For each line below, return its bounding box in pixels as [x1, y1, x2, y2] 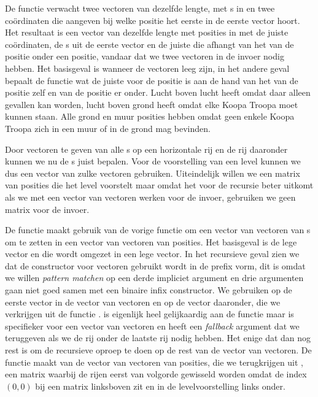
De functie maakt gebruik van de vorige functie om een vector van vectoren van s [5, 223, 311, 236]
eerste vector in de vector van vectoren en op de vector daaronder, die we [5, 295, 281, 308]
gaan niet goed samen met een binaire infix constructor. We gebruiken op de [5, 283, 292, 296]
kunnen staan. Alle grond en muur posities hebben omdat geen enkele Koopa [5, 110, 295, 123]
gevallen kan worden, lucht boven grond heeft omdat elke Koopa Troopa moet [5, 98, 298, 110]
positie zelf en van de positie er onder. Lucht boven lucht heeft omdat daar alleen [5, 86, 311, 99]
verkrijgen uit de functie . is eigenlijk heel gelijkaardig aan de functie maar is [5, 307, 294, 320]
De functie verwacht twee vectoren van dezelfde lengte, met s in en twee [5, 2, 275, 14]
